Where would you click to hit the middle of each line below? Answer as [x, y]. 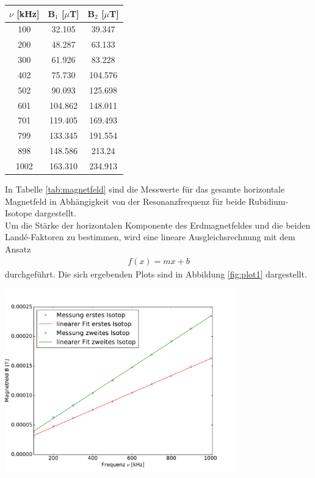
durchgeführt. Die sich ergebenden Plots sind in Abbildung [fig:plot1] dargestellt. [156, 274]
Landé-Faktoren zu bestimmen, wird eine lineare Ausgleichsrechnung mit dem [150, 237]
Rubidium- [269, 201]
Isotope [19, 213]
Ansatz [18, 249]
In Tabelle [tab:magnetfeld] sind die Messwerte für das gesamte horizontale [145, 189]
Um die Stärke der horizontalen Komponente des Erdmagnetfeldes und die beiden [158, 225]
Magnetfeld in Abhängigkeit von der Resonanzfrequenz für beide [125, 201]
